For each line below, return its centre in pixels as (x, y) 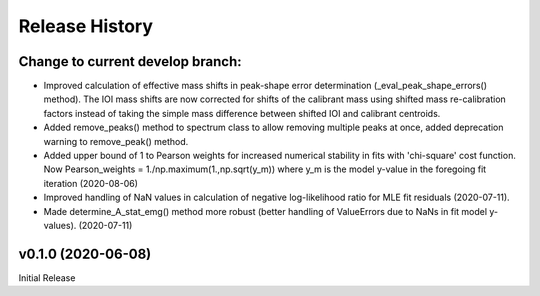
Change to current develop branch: (130, 61)
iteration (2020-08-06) (91, 183)
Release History (86, 26)
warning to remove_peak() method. (116, 141)
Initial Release (47, 277)
